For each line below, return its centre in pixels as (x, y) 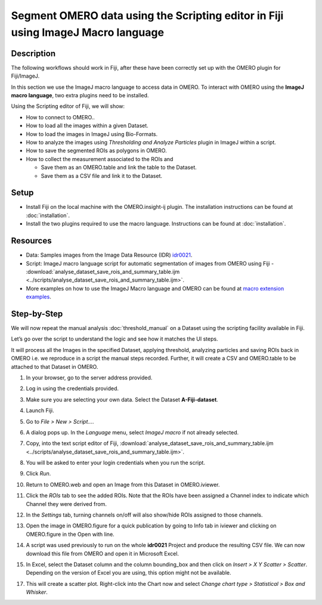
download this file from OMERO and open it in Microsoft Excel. (102, 553)
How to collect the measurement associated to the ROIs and (100, 159)
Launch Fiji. (40, 410)
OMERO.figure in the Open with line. (70, 534)
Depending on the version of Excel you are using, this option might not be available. (129, 573)
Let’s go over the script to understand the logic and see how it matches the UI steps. (114, 339)
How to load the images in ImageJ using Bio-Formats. (92, 134)
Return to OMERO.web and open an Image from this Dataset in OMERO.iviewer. (123, 484)
